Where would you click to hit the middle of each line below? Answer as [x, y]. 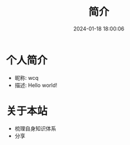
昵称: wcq [26, 77]
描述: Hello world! [36, 85]
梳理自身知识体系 [35, 128]
